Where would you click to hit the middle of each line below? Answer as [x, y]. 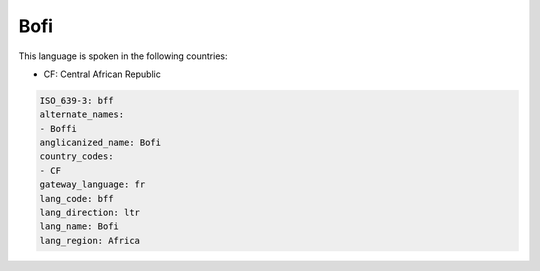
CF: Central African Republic [102, 74]
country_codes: [76, 156]
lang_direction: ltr [89, 213]
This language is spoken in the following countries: [123, 56]
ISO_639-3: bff [76, 100]
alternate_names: [82, 114]
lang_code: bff [76, 198]
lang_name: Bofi [79, 226]
